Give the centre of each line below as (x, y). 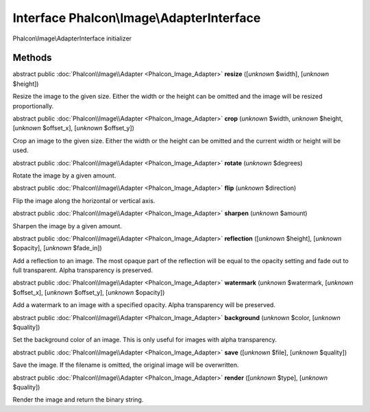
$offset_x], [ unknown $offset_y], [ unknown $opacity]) (89, 292)
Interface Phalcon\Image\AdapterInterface (137, 18)
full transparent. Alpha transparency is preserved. (83, 270)
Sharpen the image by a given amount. (67, 226)
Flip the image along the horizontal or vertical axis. (84, 201)
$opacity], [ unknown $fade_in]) (57, 248)
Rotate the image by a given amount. (64, 175)
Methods (32, 58)
